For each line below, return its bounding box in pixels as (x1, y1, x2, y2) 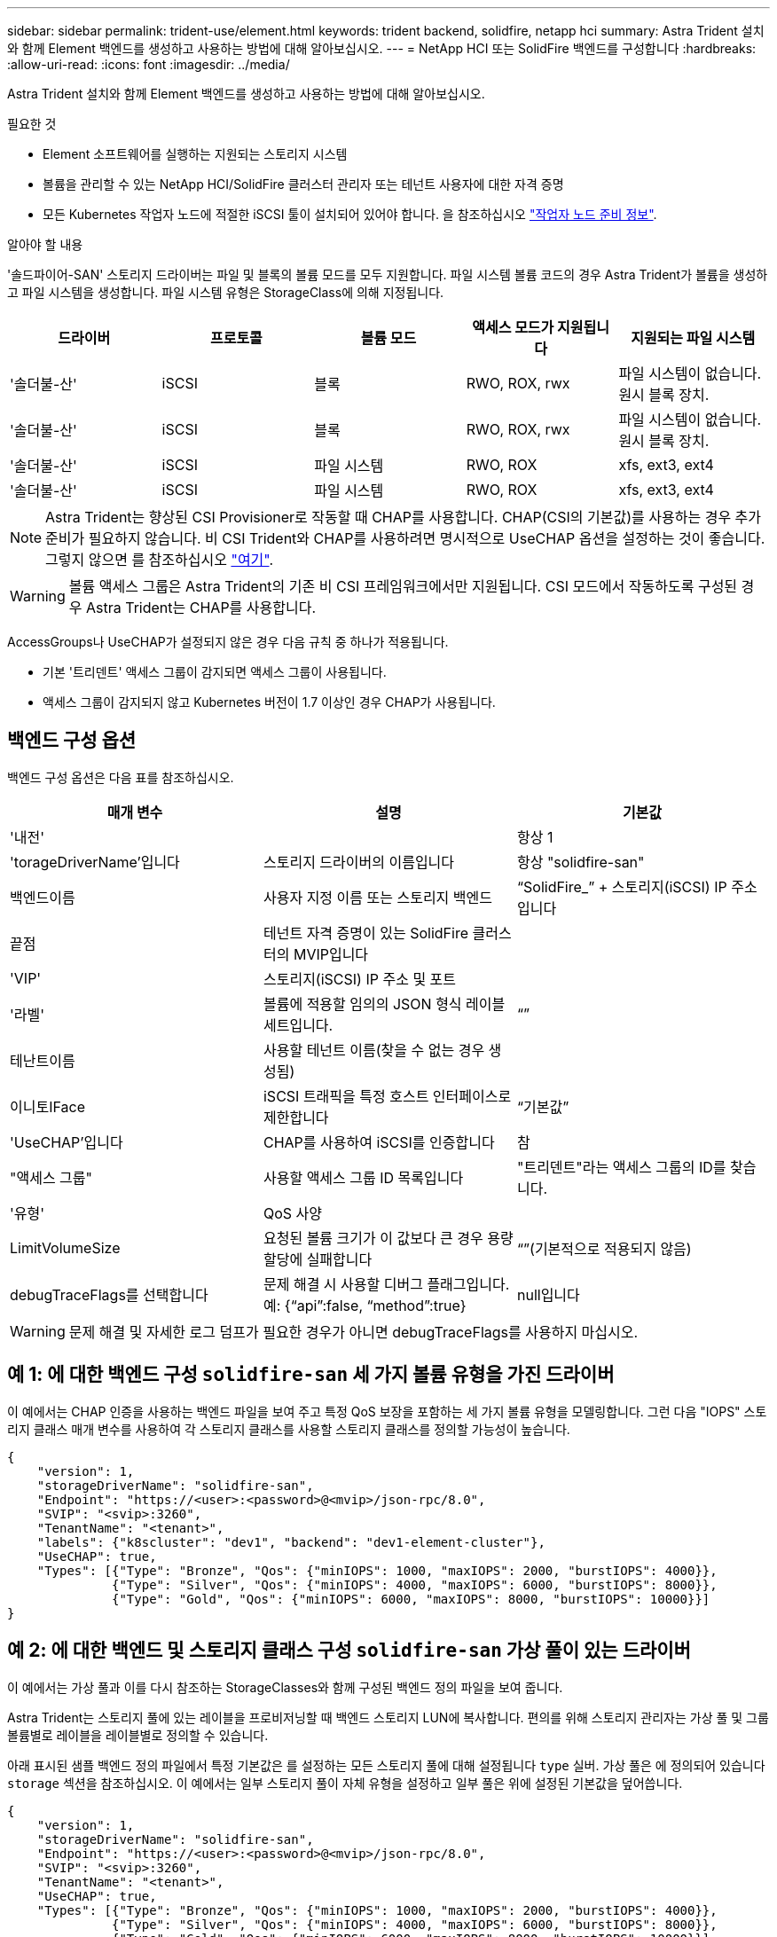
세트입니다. (263, 1016, 334, 1034)
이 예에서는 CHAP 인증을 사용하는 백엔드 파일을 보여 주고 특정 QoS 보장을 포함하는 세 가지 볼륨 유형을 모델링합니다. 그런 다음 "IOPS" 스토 (7, 1403, 767, 1419)
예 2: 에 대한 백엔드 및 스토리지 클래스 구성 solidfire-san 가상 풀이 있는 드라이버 (7, 1639, 691, 1662)
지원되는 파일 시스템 (631, 329, 756, 347)
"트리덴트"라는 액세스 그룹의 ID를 (516, 1157, 726, 1176)
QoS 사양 (263, 1204, 323, 1222)
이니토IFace (10, 1097, 85, 1116)
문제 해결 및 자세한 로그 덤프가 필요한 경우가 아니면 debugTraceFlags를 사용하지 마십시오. (68, 1322, 639, 1341)
